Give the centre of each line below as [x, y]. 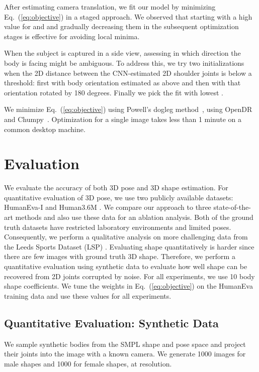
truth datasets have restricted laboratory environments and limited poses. [118, 227]
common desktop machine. [45, 129]
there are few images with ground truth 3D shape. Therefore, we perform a [120, 256]
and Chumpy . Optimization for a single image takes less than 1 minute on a [123, 119]
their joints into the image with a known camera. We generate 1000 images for [125, 354]
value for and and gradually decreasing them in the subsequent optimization [121, 26]
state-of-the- [232, 207]
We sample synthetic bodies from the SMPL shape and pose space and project [125, 344]
